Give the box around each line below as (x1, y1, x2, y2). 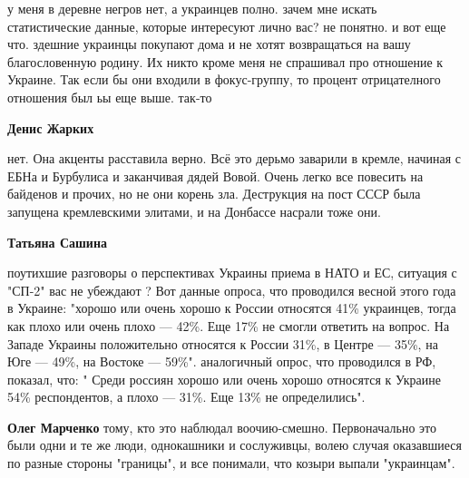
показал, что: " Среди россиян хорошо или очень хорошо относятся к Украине (7, 369, 441, 388)
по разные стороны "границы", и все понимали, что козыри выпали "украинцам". (7, 454, 455, 473)
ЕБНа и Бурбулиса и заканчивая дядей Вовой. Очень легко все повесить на (7, 166, 424, 185)
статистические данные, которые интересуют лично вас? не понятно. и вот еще (7, 16, 446, 35)
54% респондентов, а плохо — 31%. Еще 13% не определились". (7, 387, 366, 406)
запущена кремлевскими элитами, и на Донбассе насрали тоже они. (7, 201, 381, 220)
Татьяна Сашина (7, 232, 107, 251)
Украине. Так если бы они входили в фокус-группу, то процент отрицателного (7, 70, 441, 89)
